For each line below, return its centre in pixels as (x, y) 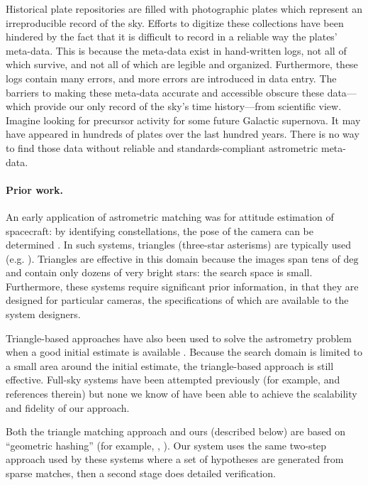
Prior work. (34, 189)
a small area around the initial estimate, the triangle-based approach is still (170, 365)
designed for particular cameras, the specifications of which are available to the (177, 300)
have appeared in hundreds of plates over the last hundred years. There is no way (183, 134)
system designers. (43, 314)
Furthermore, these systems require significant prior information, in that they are (182, 286)
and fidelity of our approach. (68, 407)
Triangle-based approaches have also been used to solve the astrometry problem (179, 338)
